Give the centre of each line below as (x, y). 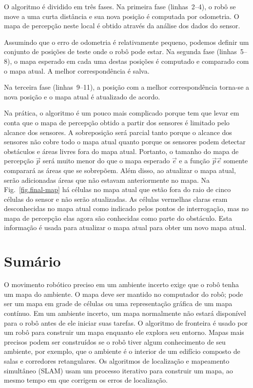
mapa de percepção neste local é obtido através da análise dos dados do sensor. (122, 26)
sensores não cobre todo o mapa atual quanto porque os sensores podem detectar (125, 142)
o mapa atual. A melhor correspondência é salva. (77, 70)
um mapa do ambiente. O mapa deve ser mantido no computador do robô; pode (124, 294)
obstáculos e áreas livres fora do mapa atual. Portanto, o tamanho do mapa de (121, 151)
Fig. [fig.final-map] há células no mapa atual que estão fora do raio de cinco (117, 189)
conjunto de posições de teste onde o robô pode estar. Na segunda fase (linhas (120, 51)
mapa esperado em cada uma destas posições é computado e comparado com (134, 61)
